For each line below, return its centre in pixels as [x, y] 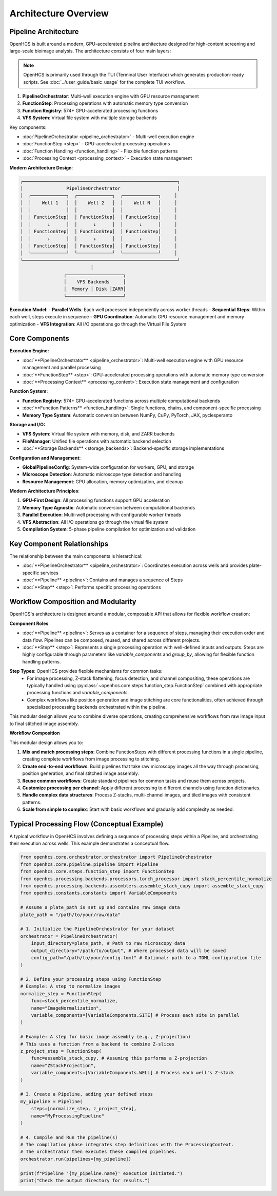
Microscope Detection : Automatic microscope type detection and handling [102, 474]
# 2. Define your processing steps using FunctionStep [91, 979]
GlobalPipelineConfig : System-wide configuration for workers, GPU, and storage [108, 467]
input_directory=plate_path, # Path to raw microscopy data [108, 943]
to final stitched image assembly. [44, 724]
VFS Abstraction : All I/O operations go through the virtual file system [95, 522]
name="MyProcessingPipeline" [68, 1116]
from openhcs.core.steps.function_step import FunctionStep [97, 871]
